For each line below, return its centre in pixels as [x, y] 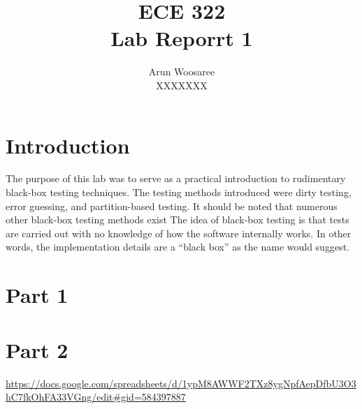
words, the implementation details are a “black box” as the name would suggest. [178, 247]
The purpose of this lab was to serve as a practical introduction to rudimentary [176, 178]
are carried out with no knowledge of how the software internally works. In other [179, 233]
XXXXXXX [182, 85]
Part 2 [37, 349]
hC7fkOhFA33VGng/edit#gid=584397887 [96, 397]
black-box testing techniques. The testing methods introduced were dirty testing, [179, 192]
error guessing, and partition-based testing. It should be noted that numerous [172, 206]
